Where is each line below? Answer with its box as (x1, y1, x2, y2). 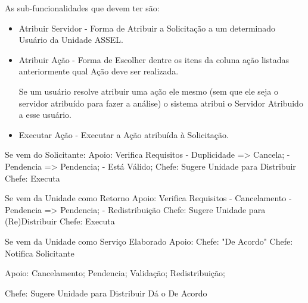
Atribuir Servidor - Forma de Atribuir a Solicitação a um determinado (18, 21, 276, 34)
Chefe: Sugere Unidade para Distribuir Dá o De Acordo (5, 286, 207, 299)
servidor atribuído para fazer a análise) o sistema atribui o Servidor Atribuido (18, 96, 303, 109)
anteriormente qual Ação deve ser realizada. (18, 65, 179, 77)
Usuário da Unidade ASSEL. (18, 33, 123, 46)
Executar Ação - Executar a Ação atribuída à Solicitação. (18, 128, 229, 140)
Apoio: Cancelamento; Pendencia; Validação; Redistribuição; (5, 267, 225, 279)
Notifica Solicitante (5, 246, 74, 259)
